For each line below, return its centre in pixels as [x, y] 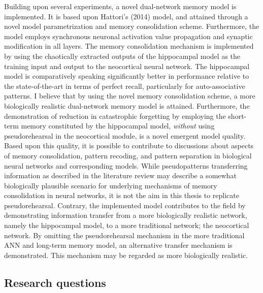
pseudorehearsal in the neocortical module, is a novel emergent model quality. [125, 135]
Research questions [55, 282]
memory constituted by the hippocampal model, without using [118, 126]
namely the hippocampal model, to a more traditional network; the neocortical [127, 225]
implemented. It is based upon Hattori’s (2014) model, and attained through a [126, 16]
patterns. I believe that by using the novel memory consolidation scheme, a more [130, 96]
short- [237, 116]
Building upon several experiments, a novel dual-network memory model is [120, 6]
